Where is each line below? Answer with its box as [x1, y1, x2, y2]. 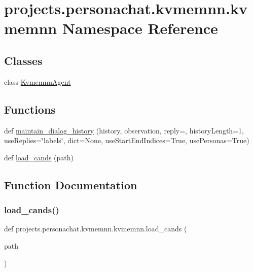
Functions [4, 101, 56, 117]
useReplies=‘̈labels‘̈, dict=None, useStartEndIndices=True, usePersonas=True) [4, 135, 249, 146]
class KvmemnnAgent [4, 76, 71, 87]
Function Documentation [4, 177, 137, 192]
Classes [4, 52, 43, 68]
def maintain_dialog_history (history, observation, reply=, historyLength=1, [4, 125, 244, 135]
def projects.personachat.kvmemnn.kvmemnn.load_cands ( [4, 223, 187, 234]
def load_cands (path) [4, 152, 74, 162]
